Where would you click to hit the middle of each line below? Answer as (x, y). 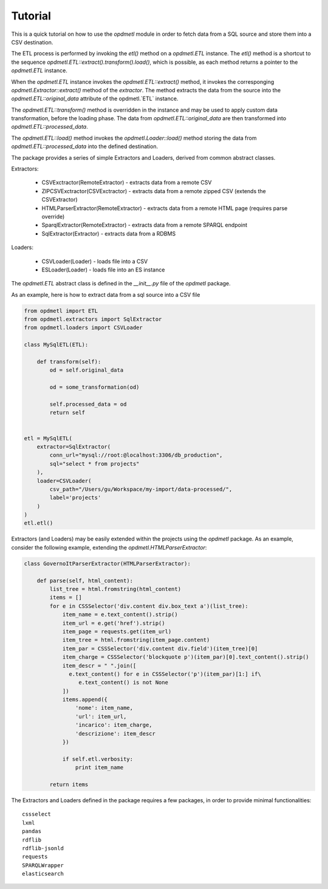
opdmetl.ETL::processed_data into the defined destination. (84, 146)
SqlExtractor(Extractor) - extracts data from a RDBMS (109, 233)
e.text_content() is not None (123, 683)
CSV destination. (32, 42)
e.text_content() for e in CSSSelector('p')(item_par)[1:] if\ (165, 674)
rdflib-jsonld (43, 848)
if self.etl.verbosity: (98, 759)
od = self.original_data (87, 370)
